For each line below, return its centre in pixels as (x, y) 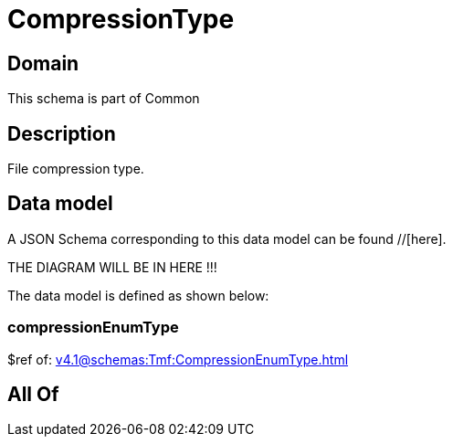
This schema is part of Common (104, 99)
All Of (33, 395)
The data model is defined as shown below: (138, 295)
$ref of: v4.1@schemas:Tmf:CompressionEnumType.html (178, 359)
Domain (43, 63)
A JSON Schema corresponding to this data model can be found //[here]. (227, 238)
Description (62, 133)
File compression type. (76, 169)
